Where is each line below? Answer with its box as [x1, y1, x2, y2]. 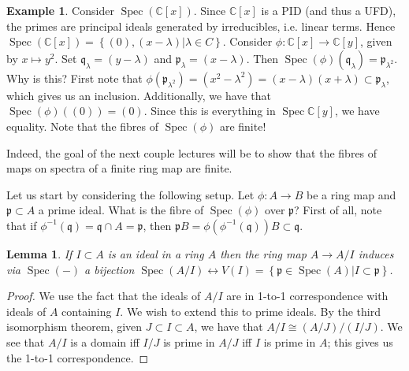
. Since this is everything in [143, 102, 276, 119]
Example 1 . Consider [6, 2, 114, 18]
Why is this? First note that [6, 69, 143, 86]
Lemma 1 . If [6, 245, 73, 262]
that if [6, 217, 37, 233]
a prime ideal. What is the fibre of [38, 202, 204, 218]
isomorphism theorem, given [6, 318, 143, 335]
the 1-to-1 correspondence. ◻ [6, 349, 149, 365]
